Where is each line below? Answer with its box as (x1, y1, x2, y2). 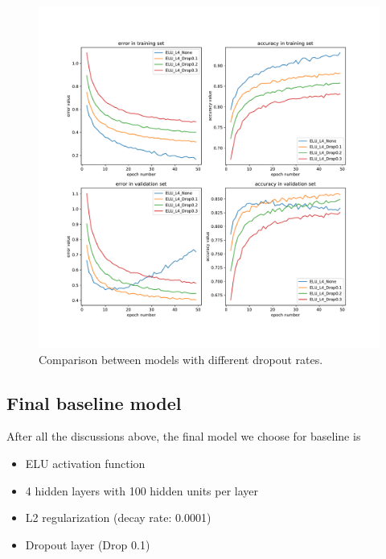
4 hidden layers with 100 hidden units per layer (25, 482, 259, 499)
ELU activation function (25, 454, 146, 471)
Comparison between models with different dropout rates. (39, 350, 323, 367)
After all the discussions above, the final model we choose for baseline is (6, 428, 361, 445)
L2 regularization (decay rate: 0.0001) (25, 509, 211, 526)
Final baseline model (6, 390, 182, 415)
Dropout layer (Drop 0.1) (25, 536, 150, 553)
